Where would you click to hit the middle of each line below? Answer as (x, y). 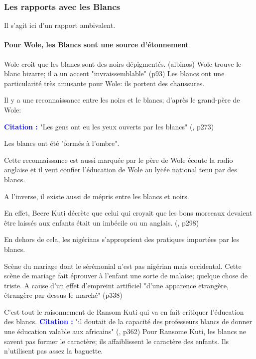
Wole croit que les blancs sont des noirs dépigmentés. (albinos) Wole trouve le (123, 63)
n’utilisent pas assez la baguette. (54, 351)
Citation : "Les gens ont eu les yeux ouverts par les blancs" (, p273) (109, 126)
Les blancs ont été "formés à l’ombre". (62, 143)
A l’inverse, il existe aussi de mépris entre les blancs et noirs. (97, 196)
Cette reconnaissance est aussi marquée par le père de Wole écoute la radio (119, 160)
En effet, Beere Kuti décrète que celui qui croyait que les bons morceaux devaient (128, 213)
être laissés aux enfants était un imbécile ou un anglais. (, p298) (102, 222)
